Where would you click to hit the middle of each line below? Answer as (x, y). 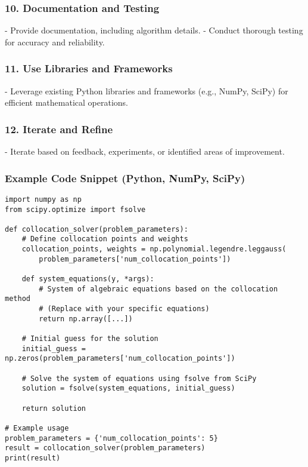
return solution (54, 408)
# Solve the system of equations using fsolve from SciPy (139, 378)
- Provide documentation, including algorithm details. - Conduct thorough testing (154, 30)
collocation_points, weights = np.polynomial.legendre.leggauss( (154, 249)
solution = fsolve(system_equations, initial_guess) (128, 388)
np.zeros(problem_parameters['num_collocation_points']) (120, 359)
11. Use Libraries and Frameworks (89, 68)
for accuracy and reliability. (55, 42)
